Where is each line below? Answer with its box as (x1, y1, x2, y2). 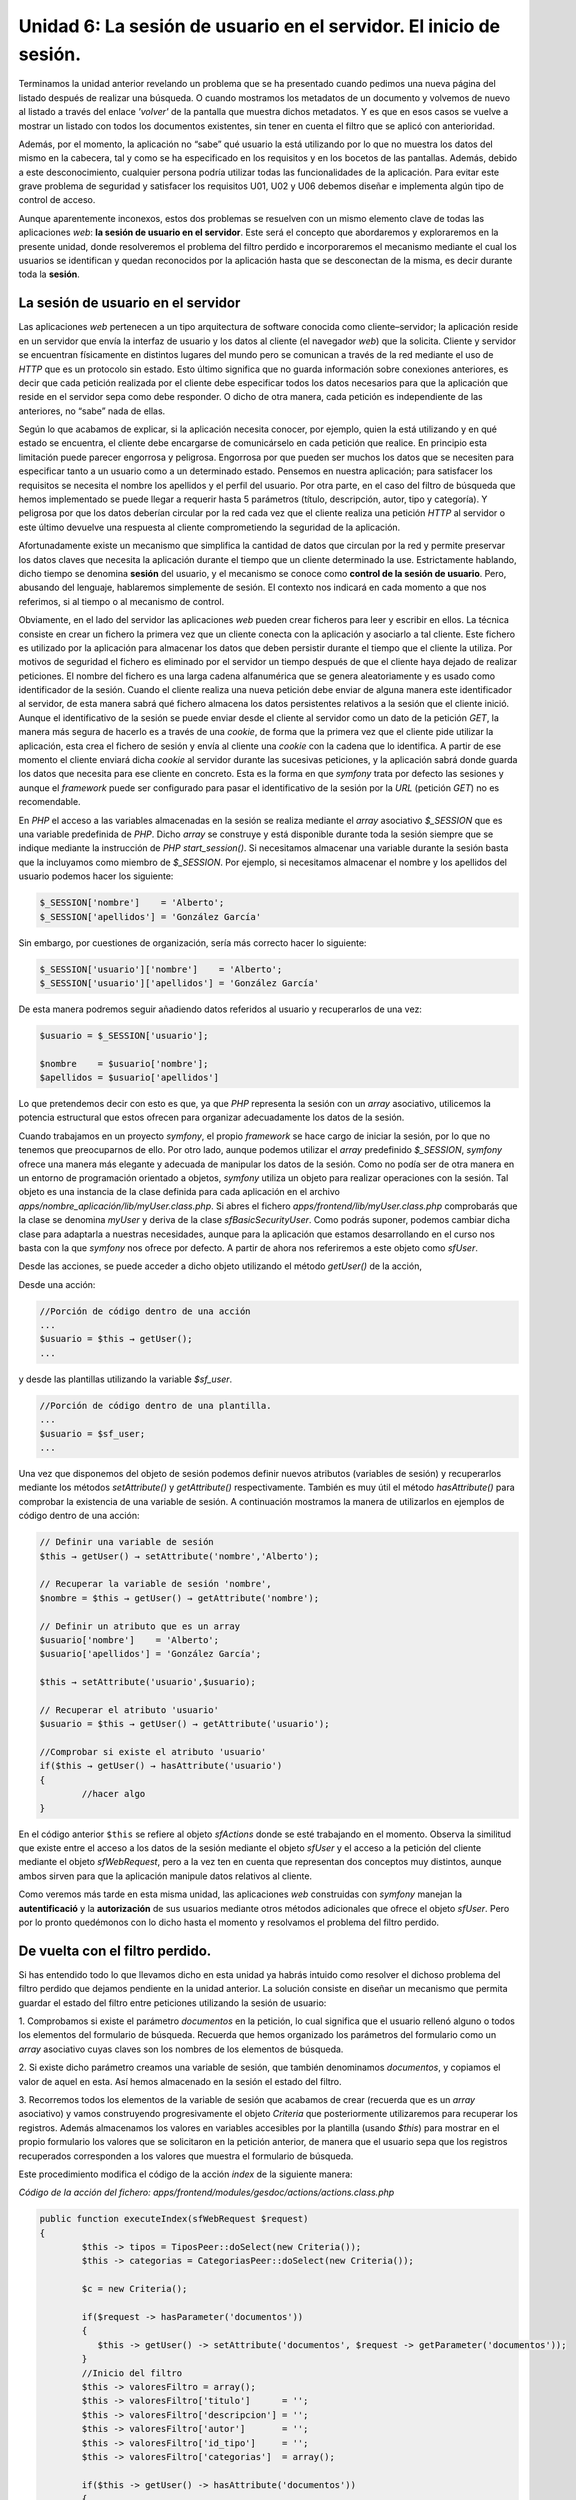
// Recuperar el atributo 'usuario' (39, 1704, 220, 1715)
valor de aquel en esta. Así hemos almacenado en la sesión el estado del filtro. (18, 2075, 342, 2087)
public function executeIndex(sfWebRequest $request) (39, 2213, 309, 2225)
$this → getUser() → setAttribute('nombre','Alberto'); (39, 1550, 320, 1562)
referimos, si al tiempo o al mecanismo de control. (18, 595, 225, 607)
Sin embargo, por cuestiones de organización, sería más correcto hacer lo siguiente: (18, 936, 367, 949)
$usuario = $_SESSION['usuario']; (39, 1030, 209, 1041)
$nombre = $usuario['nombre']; (39, 1058, 209, 1069)
